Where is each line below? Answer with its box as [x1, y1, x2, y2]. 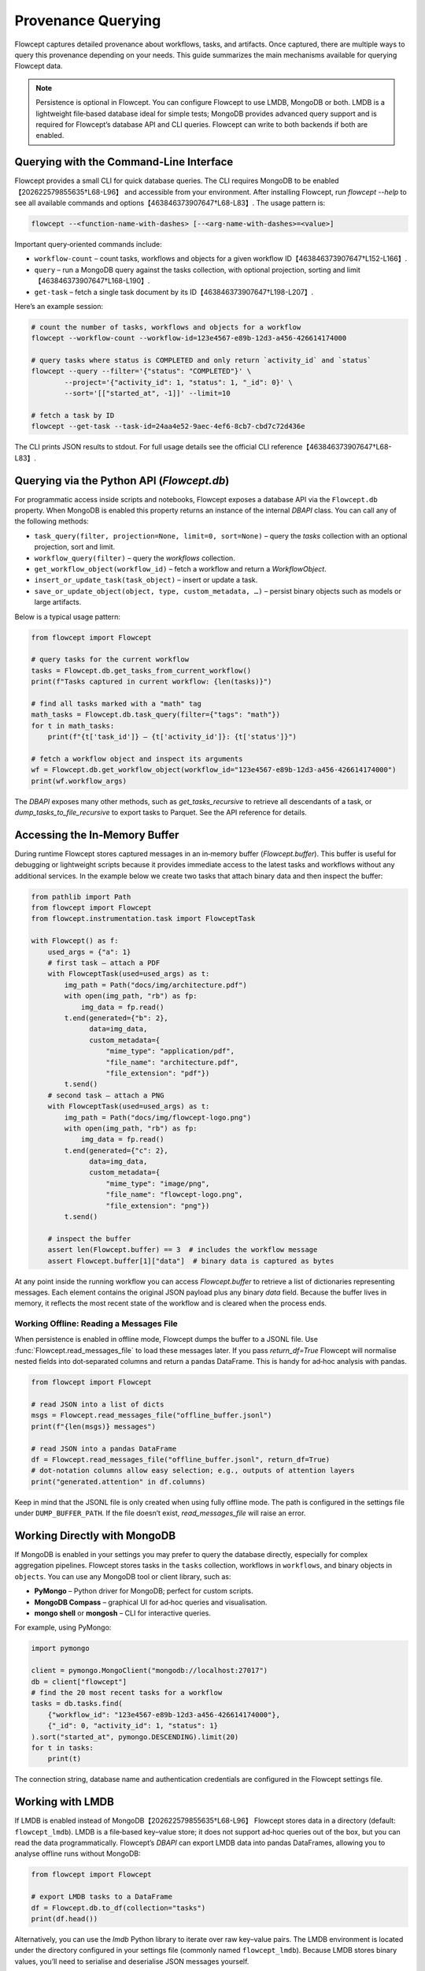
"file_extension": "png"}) [105, 1201, 210, 1210]
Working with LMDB [14, 1795, 114, 1809]
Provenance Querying [14, 12, 161, 29]
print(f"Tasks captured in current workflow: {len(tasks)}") [31, 677, 272, 686]
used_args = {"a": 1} [47, 947, 131, 956]
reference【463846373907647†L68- [271, 442, 392, 452]
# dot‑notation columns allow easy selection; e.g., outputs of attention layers [31, 1466, 356, 1475]
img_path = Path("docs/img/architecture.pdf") [64, 980, 247, 989]
